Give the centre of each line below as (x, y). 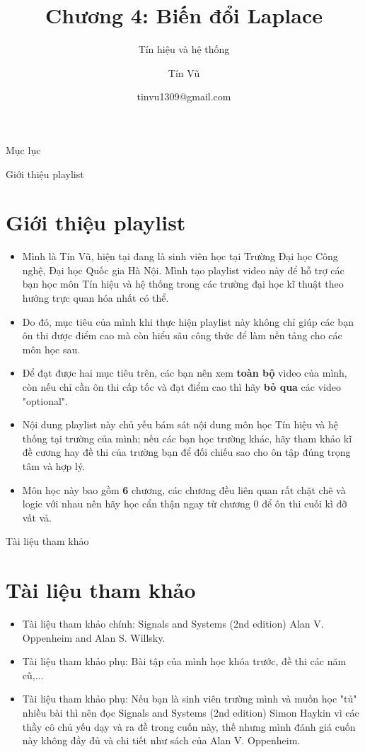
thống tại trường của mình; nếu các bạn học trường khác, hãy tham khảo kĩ (187, 438)
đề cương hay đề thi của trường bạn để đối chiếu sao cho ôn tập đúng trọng (186, 452)
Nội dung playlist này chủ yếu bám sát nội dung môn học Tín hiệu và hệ (180, 424)
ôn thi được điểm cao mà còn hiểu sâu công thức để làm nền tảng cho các (182, 335)
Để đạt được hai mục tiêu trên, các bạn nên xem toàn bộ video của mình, (185, 373)
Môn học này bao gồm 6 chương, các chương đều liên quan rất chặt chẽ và (184, 489)
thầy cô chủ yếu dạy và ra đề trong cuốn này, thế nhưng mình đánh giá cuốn (189, 726)
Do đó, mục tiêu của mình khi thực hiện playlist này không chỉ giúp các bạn (188, 321)
